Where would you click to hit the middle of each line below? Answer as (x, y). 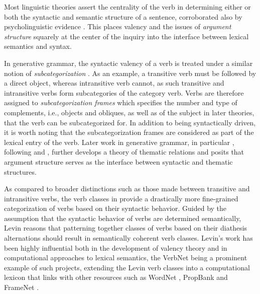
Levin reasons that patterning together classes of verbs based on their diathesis (126, 228)
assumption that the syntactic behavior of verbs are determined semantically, (123, 218)
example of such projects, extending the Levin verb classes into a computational (127, 267)
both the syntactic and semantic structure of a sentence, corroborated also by (123, 16)
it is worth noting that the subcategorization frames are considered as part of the (129, 132)
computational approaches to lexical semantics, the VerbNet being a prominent (126, 258)
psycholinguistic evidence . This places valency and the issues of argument (118, 26)
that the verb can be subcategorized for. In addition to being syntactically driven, (130, 122)
